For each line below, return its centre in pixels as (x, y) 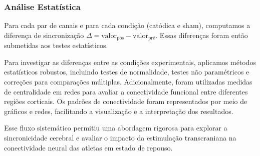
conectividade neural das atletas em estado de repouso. (88, 147)
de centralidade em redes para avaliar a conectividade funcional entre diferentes (126, 91)
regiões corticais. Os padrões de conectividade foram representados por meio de (126, 101)
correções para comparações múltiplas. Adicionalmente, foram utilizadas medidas (128, 82)
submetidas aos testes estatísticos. (56, 45)
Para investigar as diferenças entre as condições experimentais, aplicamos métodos (130, 62)
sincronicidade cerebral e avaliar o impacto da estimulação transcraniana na (120, 138)
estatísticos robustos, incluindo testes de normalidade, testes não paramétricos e (127, 72)
